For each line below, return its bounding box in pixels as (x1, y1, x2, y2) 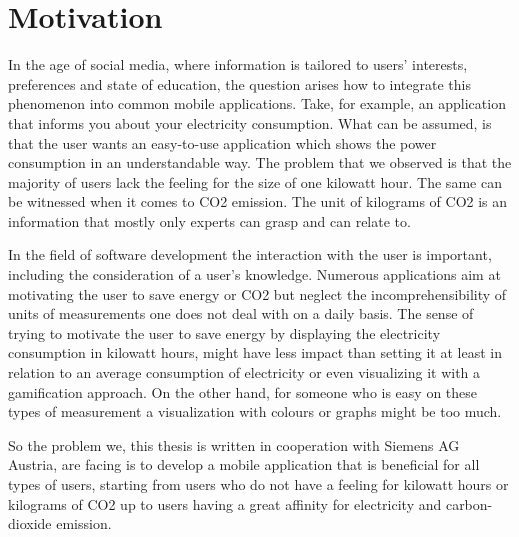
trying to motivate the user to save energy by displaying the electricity (8, 322, 441, 343)
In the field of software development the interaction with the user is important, (8, 244, 492, 265)
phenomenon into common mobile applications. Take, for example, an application (8, 93, 506, 114)
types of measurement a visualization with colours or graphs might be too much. (8, 401, 502, 422)
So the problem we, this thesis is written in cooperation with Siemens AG (8, 434, 460, 455)
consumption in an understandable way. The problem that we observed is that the (8, 152, 512, 173)
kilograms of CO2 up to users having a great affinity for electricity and (8, 493, 442, 514)
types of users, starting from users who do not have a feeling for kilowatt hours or (8, 474, 509, 494)
